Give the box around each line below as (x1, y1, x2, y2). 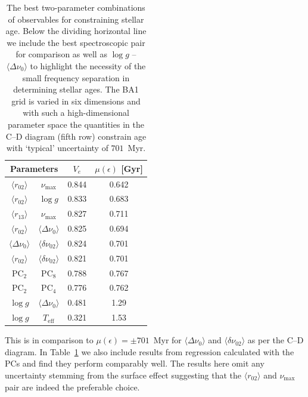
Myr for (153, 334, 182, 346)
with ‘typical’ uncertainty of (6, 141, 108, 154)
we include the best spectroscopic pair (7, 36, 145, 48)
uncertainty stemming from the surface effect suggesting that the (5, 369, 242, 381)
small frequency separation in (22, 71, 130, 84)
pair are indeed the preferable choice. (5, 380, 140, 393)
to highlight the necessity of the (30, 59, 146, 72)
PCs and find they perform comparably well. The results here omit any (5, 357, 265, 370)
